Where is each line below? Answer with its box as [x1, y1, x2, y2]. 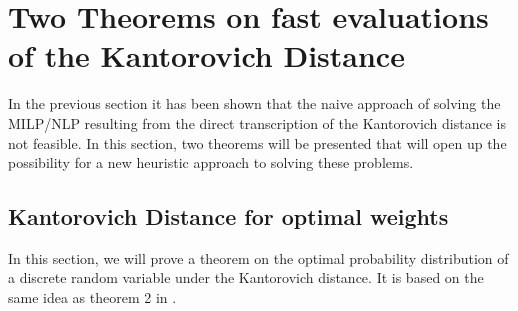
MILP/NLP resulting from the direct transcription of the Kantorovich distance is [8, 112, 506, 133]
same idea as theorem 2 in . [8, 287, 177, 308]
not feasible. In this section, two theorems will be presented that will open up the [8, 132, 507, 153]
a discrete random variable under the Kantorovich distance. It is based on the [8, 267, 484, 288]
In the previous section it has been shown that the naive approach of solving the [8, 93, 501, 114]
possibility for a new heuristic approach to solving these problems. [8, 152, 414, 173]
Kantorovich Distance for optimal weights [8, 201, 449, 232]
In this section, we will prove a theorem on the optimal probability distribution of [8, 247, 509, 268]
